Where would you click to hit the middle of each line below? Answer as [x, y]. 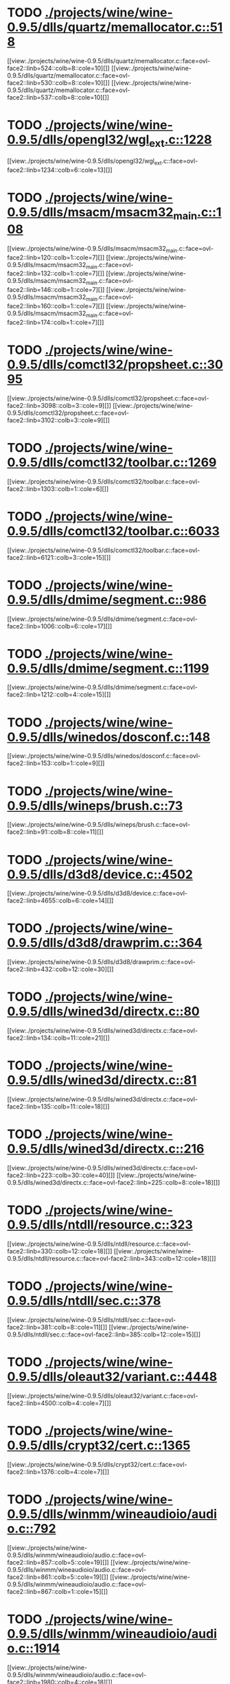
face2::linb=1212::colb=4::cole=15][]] [59, 694]
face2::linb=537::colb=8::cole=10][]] [58, 97]
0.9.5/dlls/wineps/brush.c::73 [95, 806]
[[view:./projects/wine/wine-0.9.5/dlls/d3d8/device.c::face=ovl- [97, 894]
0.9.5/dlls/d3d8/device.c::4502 [100, 874]
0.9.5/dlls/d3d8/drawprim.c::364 [105, 943]
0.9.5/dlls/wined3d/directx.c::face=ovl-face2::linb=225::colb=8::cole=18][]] [114, 1183]
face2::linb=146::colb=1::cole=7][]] [56, 290]
